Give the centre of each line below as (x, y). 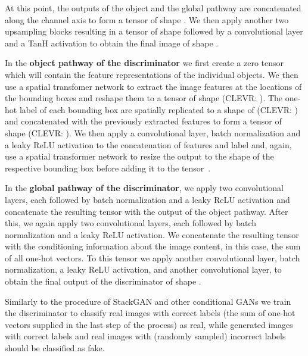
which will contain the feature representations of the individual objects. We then (152, 74)
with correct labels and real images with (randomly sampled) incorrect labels (145, 336)
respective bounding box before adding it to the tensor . (108, 168)
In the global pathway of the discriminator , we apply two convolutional (144, 188)
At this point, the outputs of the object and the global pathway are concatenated (153, 8)
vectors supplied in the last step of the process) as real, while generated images (149, 324)
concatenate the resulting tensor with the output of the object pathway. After (147, 211)
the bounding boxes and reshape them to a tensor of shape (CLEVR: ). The (144, 98)
